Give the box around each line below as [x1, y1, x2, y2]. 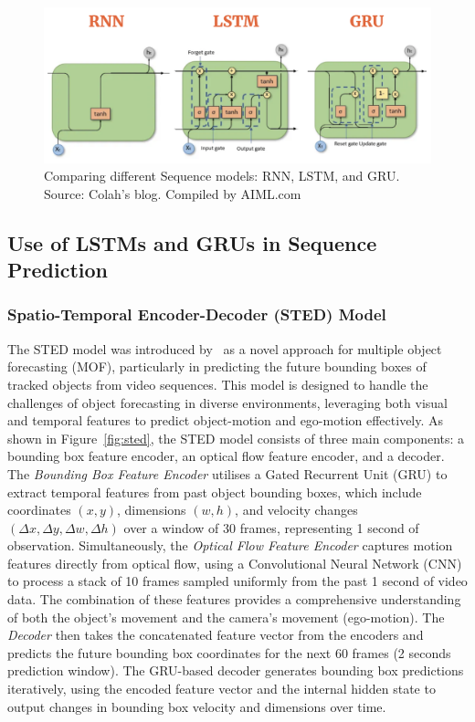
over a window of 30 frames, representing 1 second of [123, 518, 419, 537]
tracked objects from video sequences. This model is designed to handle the [7, 374, 428, 393]
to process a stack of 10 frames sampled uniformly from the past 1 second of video [7, 571, 468, 591]
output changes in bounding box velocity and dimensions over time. [7, 696, 386, 716]
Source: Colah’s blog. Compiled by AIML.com [44, 183, 301, 203]
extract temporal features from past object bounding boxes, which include [7, 482, 422, 501]
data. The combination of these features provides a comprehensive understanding [7, 590, 461, 609]
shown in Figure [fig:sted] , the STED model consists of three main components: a [7, 428, 465, 447]
